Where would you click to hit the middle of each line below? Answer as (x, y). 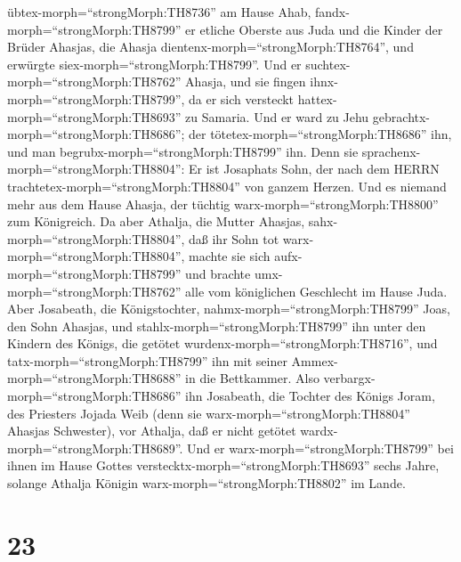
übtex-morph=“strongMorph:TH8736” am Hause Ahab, (159, 12)
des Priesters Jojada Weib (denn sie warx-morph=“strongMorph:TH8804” (209, 413)
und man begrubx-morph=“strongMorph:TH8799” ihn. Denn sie (183, 151)
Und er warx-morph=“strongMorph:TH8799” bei (320, 448)
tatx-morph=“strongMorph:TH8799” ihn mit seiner (147, 360)
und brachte (218, 273)
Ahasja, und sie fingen (246, 81)
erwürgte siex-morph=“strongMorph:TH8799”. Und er (154, 64)
